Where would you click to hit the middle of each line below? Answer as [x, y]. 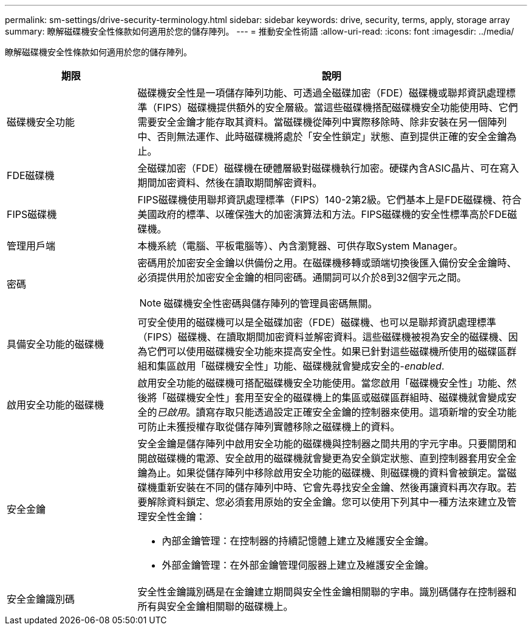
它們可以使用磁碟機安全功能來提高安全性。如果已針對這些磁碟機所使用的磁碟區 [327, 351]
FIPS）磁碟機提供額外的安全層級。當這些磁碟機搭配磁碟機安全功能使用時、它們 [337, 107]
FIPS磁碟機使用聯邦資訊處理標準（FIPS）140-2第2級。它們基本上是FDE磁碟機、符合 [329, 200]
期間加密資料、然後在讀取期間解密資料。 [230, 183]
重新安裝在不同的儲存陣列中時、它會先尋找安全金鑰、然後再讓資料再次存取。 [332, 487]
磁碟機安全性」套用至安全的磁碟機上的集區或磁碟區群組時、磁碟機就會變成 [337, 398]
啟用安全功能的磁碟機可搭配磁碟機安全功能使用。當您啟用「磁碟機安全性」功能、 [322, 383]
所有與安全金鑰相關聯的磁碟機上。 [215, 606]
